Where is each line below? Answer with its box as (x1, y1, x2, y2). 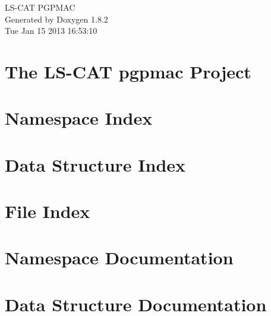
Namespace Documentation (5, 245, 234, 270)
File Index (5, 199, 90, 223)
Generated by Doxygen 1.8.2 (5, 12, 108, 25)
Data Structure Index (5, 152, 186, 176)
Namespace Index (5, 106, 153, 130)
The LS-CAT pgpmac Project (5, 59, 251, 83)
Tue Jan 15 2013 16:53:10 (5, 24, 97, 37)
